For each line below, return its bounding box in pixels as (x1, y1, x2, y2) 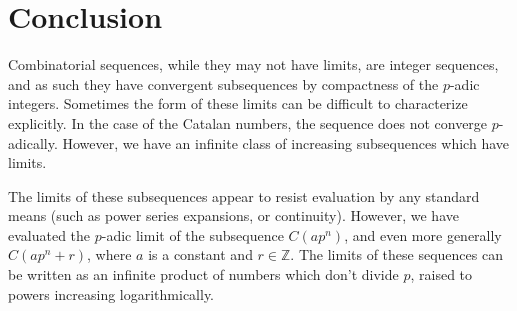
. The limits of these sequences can (290, 244, 503, 265)
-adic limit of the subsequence (101, 224, 284, 245)
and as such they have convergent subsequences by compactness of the (8, 73, 439, 94)
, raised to (410, 264, 473, 285)
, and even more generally (344, 224, 502, 245)
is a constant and (148, 244, 253, 265)
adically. (8, 132, 58, 153)
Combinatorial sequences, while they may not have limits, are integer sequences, (8, 54, 499, 75)
